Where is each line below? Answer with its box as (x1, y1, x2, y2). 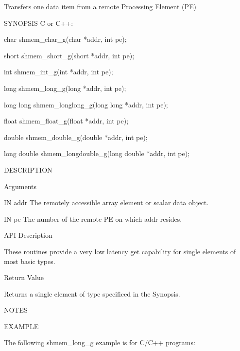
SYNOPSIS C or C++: (4, 18, 73, 28)
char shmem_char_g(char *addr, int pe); (4, 34, 127, 44)
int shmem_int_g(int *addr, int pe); (4, 67, 113, 77)
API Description (4, 230, 52, 240)
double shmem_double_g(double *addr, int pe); (4, 132, 148, 142)
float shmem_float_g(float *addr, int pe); (4, 116, 129, 126)
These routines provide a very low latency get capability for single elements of (4, 246, 236, 256)
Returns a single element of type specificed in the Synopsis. (4, 288, 180, 298)
